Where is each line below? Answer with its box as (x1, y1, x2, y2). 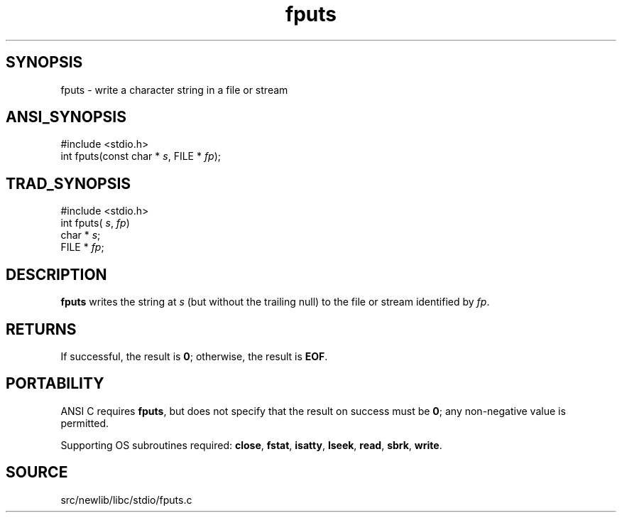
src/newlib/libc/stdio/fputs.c (60, 493, 192, 506)
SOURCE (6, 463, 68, 482)
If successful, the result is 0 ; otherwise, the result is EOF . (60, 350, 328, 362)
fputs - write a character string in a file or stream (60, 83, 288, 96)
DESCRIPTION (6, 265, 107, 284)
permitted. (60, 416, 109, 429)
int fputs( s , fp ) (60, 217, 130, 230)
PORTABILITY (6, 374, 104, 393)
